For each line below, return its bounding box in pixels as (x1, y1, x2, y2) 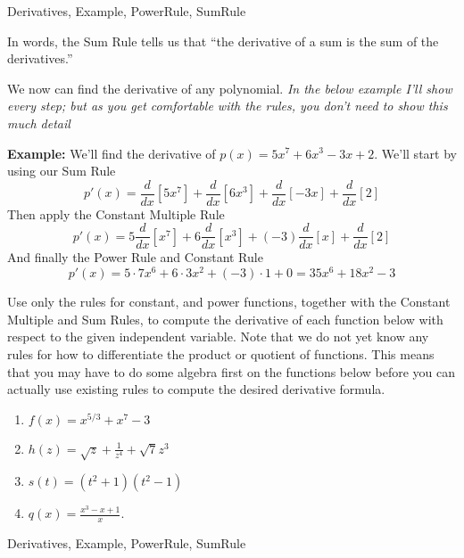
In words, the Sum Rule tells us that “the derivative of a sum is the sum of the (7, 31, 439, 50)
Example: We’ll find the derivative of (7, 144, 216, 162)
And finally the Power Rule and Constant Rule (7, 248, 263, 267)
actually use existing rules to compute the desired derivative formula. (7, 380, 385, 398)
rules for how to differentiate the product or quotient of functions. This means (7, 344, 435, 363)
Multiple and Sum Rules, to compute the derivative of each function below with (7, 309, 443, 328)
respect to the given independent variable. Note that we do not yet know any (7, 327, 429, 346)
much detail (7, 113, 70, 132)
